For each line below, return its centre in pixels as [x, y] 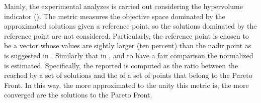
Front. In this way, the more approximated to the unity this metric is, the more [126, 85]
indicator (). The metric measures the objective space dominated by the [115, 16]
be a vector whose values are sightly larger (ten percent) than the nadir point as [128, 45]
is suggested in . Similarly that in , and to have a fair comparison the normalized [129, 55]
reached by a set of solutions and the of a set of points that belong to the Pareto [128, 75]
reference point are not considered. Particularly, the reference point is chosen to [126, 35]
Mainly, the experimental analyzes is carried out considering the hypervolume [123, 6]
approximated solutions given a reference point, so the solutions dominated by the [130, 26]
